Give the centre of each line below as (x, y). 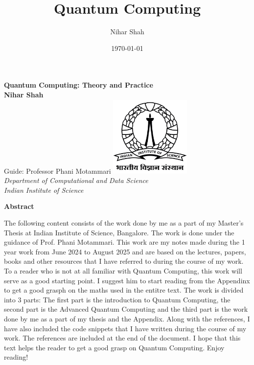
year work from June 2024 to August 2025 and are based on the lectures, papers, (125, 251)
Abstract (19, 206)
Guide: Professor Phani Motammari (58, 171)
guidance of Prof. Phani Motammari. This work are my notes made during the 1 (125, 242)
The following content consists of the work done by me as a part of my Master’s (124, 223)
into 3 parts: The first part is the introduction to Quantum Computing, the (117, 299)
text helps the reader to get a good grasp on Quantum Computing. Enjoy (114, 347)
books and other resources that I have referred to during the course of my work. (124, 261)
